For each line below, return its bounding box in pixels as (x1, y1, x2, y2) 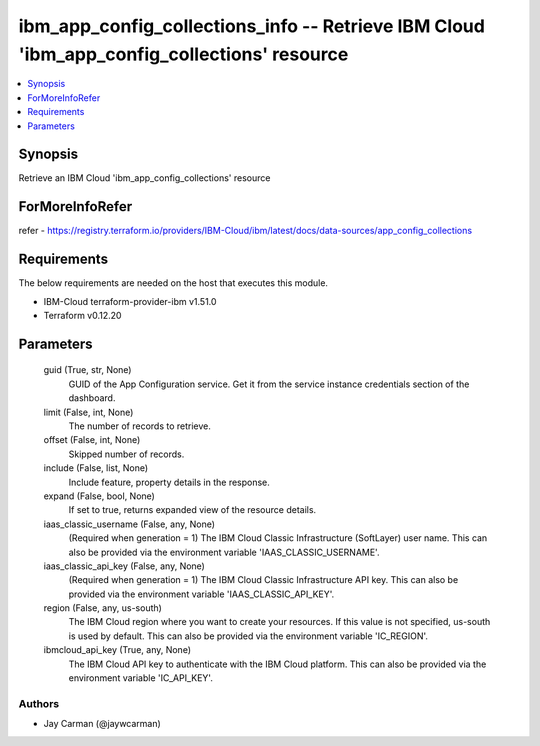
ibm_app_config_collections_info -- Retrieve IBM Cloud (18, 15, 485, 37)
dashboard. (68, 392, 116, 404)
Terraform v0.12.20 (43, 310, 122, 322)
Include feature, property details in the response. (68, 476, 270, 488)
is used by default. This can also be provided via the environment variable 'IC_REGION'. (68, 630, 429, 642)
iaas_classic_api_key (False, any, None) (43, 560, 205, 572)
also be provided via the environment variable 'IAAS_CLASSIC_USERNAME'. (68, 546, 380, 558)
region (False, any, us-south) (43, 602, 162, 614)
